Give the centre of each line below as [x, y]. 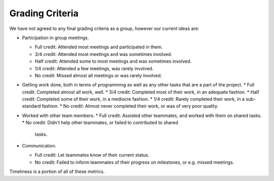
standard [31, 106]
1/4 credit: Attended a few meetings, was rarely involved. [94, 68]
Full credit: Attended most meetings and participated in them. [99, 47]
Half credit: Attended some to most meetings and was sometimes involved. [113, 62]
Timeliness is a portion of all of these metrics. [57, 172]
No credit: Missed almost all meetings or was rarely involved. [98, 75]
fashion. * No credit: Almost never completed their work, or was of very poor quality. [130, 106]
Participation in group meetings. [56, 38]
